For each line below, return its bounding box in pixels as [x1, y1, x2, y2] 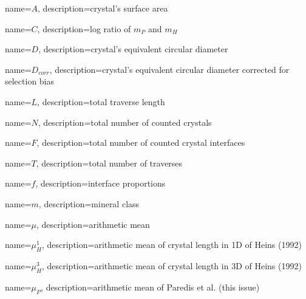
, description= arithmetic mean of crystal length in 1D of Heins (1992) [41, 238, 302, 251]
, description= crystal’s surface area [38, 2, 168, 14]
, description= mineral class [38, 197, 140, 210]
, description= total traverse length [37, 95, 165, 108]
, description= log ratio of [37, 22, 131, 35]
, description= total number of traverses [36, 156, 183, 169]
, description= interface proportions [35, 177, 166, 190]
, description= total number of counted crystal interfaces [36, 136, 245, 149]
